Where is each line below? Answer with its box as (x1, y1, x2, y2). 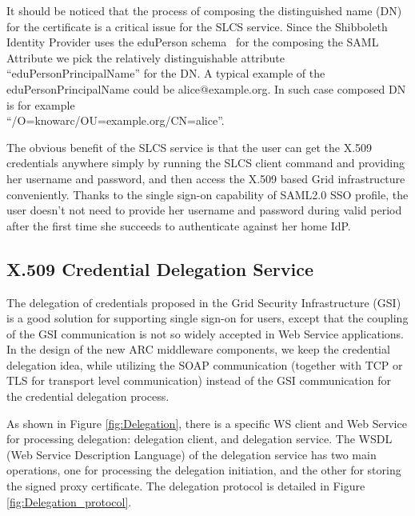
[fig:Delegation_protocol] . (6, 493, 132, 510)
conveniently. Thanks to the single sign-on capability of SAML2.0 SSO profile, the (6, 186, 409, 202)
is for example (6, 96, 75, 113)
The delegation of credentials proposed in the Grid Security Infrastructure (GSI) (6, 294, 401, 310)
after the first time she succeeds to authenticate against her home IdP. (6, 217, 351, 234)
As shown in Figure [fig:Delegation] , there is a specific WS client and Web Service (6, 414, 407, 431)
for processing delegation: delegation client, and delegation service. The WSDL (6, 430, 393, 447)
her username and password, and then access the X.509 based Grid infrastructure (6, 170, 405, 186)
